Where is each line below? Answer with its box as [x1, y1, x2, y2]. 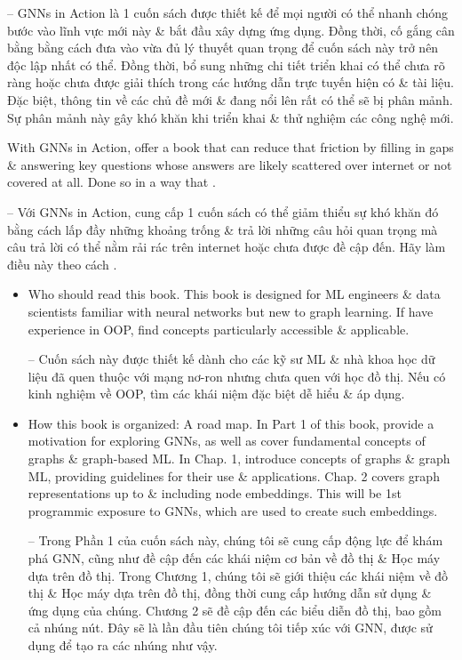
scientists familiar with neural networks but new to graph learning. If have [28, 302, 434, 320]
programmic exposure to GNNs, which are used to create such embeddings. [28, 501, 438, 519]
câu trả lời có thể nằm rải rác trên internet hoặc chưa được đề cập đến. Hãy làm [7, 237, 446, 256]
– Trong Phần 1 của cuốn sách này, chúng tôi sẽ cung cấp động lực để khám [28, 531, 443, 550]
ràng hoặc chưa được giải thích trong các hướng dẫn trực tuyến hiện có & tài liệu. [7, 73, 454, 92]
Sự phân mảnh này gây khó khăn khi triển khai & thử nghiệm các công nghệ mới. [7, 108, 454, 126]
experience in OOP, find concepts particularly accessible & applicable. [28, 319, 410, 338]
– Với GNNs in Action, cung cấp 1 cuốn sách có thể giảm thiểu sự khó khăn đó [7, 202, 439, 221]
